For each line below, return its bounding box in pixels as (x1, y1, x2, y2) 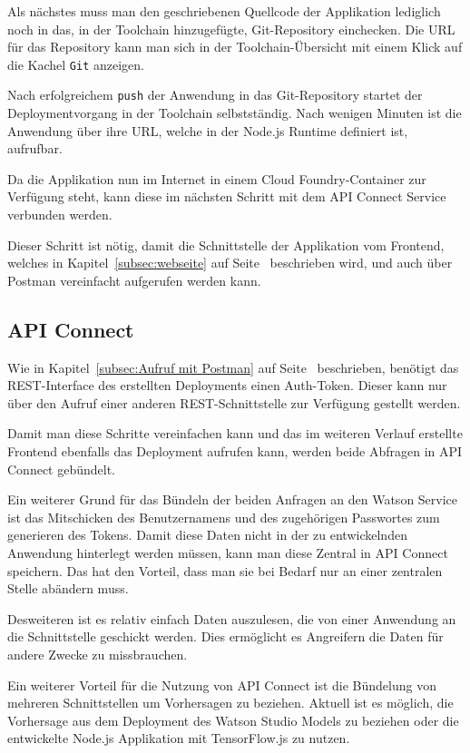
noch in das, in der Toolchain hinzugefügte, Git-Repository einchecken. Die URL (7, 19, 455, 38)
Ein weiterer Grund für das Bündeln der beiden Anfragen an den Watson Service (7, 490, 458, 509)
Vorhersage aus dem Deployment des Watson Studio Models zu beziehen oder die (7, 710, 459, 729)
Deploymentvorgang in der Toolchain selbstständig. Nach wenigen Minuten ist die (7, 103, 462, 122)
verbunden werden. (7, 205, 113, 224)
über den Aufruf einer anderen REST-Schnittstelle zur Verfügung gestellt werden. (7, 393, 461, 412)
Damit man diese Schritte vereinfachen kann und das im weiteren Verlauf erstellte (7, 424, 463, 443)
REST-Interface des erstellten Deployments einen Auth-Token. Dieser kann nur (7, 376, 447, 395)
